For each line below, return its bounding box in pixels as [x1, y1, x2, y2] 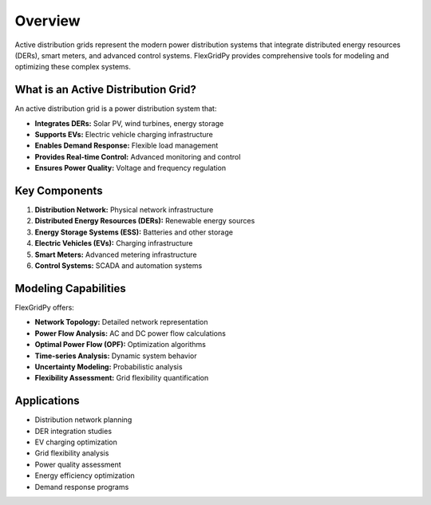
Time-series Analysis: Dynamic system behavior [34, 351, 197, 361]
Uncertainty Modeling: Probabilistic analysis [34, 361, 183, 371]
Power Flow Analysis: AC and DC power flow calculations [34, 328, 227, 338]
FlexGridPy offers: [14, 302, 75, 312]
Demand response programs [34, 482, 129, 491]
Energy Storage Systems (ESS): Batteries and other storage [34, 227, 233, 237]
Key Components [14, 184, 103, 197]
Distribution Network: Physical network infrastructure [34, 205, 214, 215]
